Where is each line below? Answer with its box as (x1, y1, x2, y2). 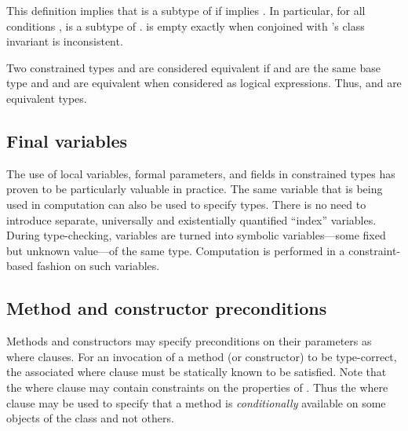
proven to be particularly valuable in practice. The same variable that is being (6, 181, 383, 197)
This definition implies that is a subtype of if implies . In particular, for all (6, 2, 366, 18)
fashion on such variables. (36, 258, 160, 274)
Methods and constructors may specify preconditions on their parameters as (6, 333, 372, 349)
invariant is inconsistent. (6, 33, 123, 49)
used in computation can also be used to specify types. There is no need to (6, 195, 366, 212)
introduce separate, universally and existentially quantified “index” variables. (6, 211, 377, 228)
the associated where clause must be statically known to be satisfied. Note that (6, 363, 387, 380)
